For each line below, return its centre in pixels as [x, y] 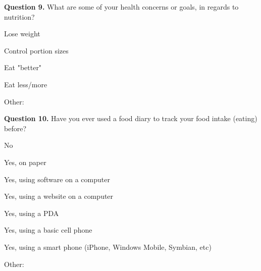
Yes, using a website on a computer [59, 196]
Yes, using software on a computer [57, 179]
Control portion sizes [36, 50]
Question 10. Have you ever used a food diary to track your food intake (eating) [131, 118]
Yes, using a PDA [32, 213]
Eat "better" [23, 67]
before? [15, 128]
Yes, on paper [25, 162]
